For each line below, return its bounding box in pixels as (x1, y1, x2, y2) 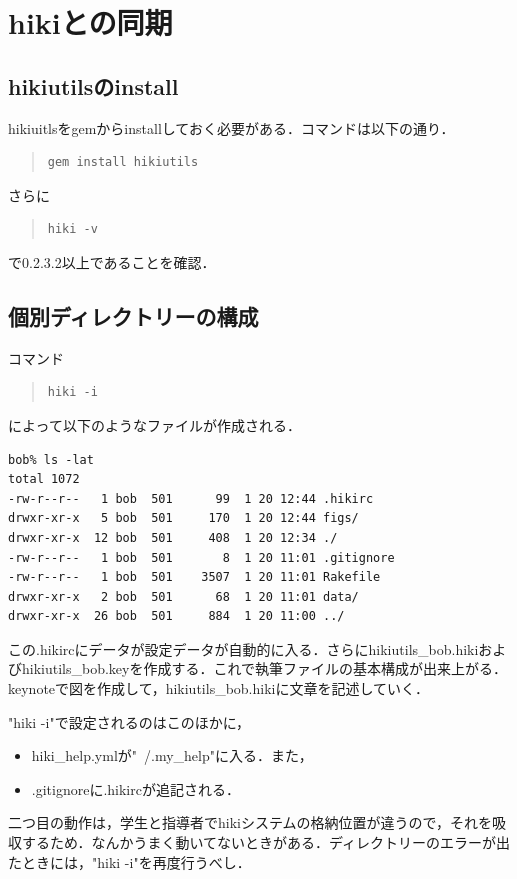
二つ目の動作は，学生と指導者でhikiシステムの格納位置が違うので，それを (8, 812, 492, 833)
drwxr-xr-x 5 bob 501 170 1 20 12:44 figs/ (8, 511, 359, 526)
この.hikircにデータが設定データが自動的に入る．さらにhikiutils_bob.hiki (8, 638, 479, 659)
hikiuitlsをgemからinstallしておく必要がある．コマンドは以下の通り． (8, 117, 455, 138)
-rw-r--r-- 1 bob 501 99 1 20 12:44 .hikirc (8, 491, 374, 506)
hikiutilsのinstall (8, 70, 179, 101)
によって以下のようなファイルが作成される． (8, 414, 301, 435)
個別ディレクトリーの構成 (8, 300, 259, 331)
